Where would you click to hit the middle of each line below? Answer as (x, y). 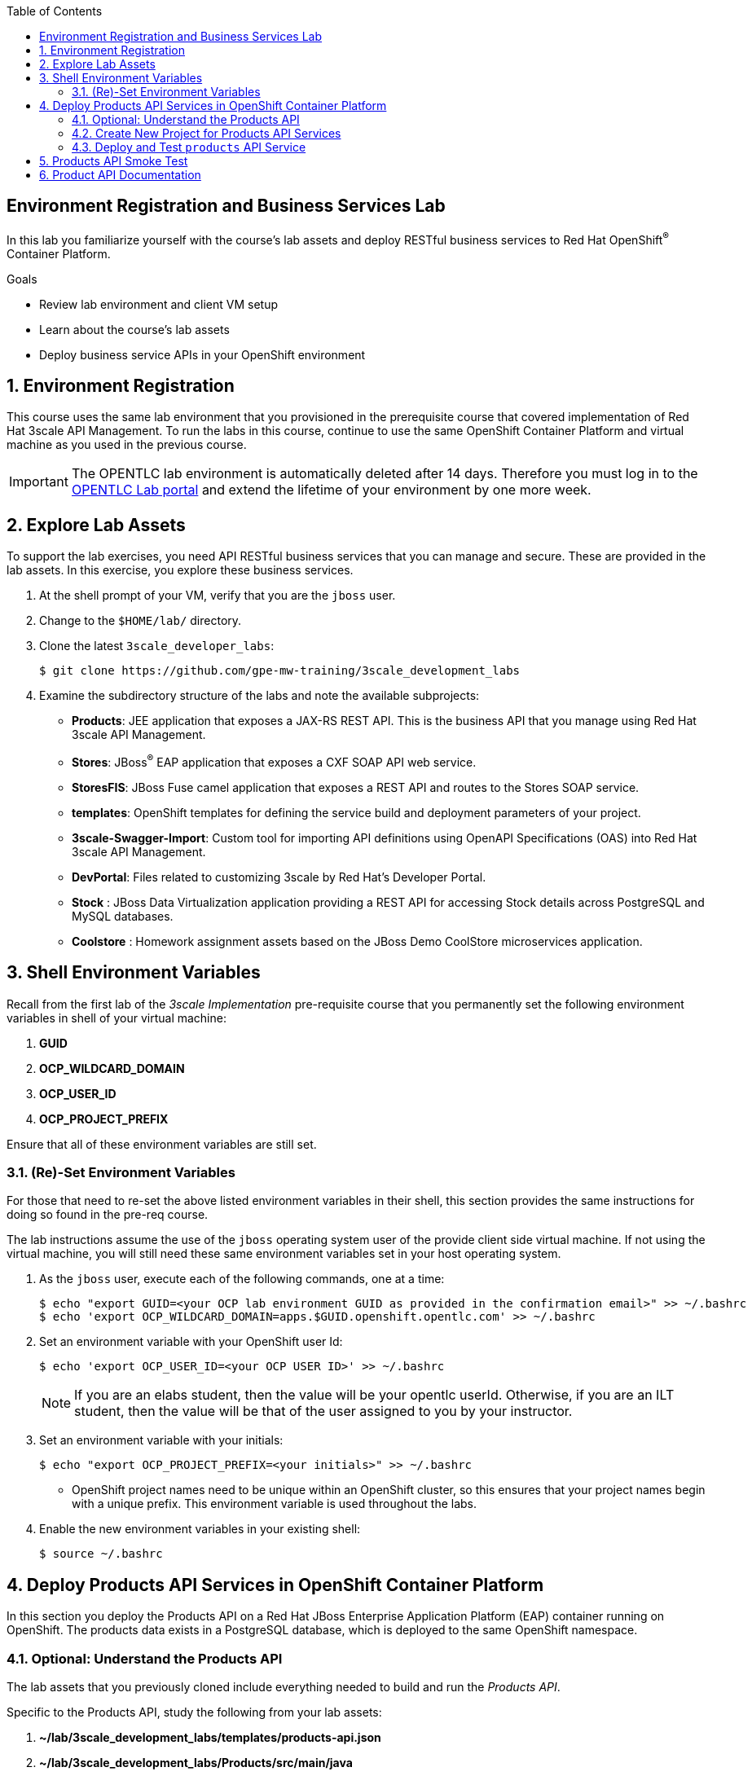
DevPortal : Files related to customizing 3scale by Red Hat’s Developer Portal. (279, 877)
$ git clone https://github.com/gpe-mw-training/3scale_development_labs (280, 671)
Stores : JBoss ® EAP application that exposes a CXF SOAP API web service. (274, 761)
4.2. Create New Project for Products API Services (207, 133)
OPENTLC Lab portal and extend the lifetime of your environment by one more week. (331, 490)
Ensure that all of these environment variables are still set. (162, 1144)
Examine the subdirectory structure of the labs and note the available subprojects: (259, 696)
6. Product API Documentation (120, 175)
